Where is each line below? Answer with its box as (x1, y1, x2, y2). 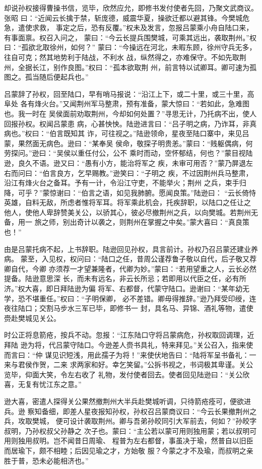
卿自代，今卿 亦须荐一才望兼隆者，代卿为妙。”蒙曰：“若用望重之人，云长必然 (4, 263, 256, 274)
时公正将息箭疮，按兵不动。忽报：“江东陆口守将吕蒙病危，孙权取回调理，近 (4, 329, 254, 340)
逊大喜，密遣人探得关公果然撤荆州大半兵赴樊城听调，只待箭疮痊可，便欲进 (4, 395, 251, 406)
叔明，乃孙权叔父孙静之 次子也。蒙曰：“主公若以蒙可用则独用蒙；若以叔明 (4, 425, 250, 436)
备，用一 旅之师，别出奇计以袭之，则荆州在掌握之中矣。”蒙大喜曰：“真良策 (4, 217, 249, 227)
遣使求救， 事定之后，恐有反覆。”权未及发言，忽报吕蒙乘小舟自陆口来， (18, 22, 253, 33)
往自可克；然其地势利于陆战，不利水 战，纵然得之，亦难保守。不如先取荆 (4, 51, 246, 62)
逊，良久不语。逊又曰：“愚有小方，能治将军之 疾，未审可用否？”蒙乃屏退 (4, 157, 246, 168)
